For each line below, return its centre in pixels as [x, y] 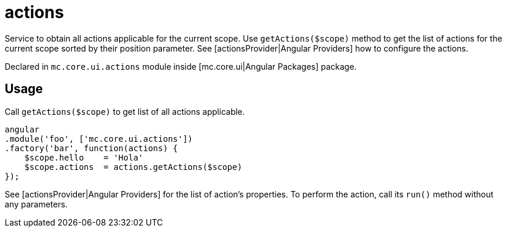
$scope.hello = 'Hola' [84, 157]
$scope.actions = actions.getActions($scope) [133, 167]
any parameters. [36, 204]
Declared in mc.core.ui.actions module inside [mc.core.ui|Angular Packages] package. [181, 66]
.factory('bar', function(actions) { [92, 148]
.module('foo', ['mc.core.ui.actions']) [99, 139]
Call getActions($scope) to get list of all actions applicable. [125, 111]
